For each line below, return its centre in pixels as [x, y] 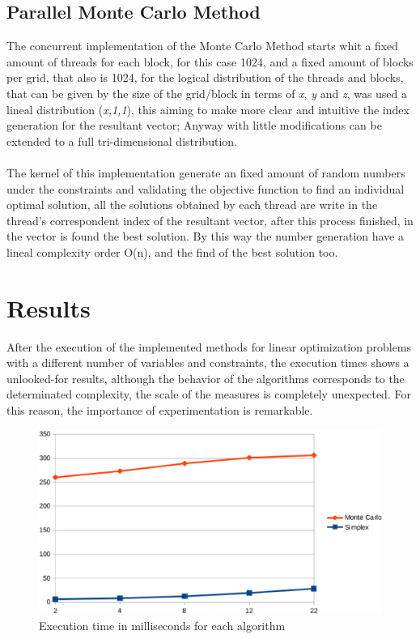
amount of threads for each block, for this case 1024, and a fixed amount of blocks [210, 61]
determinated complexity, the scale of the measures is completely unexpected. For [209, 394]
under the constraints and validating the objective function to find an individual [206, 188]
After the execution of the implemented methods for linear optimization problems [209, 346]
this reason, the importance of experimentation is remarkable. [160, 410]
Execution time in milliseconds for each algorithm [162, 625]
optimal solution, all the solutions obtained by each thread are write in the [192, 204]
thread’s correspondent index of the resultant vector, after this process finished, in [210, 220]
